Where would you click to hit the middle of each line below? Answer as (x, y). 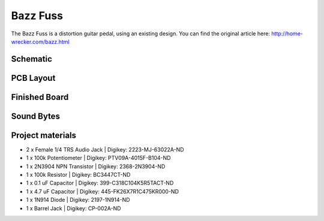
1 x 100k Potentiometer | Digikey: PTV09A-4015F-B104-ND (98, 158)
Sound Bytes (35, 116)
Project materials (44, 135)
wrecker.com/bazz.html (40, 41)
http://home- (287, 34)
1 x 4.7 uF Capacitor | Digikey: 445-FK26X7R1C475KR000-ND (103, 191)
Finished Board (40, 97)
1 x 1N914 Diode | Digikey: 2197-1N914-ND (78, 200)
